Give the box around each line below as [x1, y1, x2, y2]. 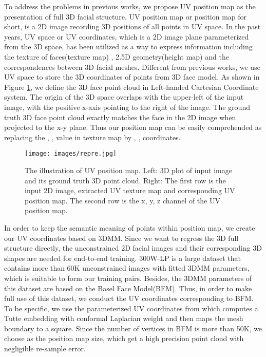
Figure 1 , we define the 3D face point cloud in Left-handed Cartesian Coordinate [4, 81, 259, 92]
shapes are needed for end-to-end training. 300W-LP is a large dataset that [4, 252, 241, 263]
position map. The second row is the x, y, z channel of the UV [25, 195, 220, 205]
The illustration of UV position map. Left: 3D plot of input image [25, 164, 232, 175]
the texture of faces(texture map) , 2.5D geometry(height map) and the [4, 51, 229, 62]
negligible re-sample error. [4, 343, 86, 354]
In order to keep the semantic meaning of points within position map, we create [4, 222, 255, 233]
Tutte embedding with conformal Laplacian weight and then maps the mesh [4, 313, 243, 324]
